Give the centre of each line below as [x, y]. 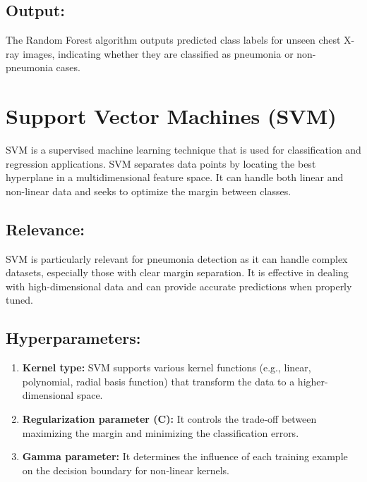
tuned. [19, 300]
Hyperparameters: [73, 338]
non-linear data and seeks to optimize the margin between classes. [149, 191]
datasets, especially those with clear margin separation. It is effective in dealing [177, 272]
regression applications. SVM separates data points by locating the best [161, 163]
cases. [68, 67]
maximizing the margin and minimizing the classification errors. [161, 432]
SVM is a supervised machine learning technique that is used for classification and [183, 150]
